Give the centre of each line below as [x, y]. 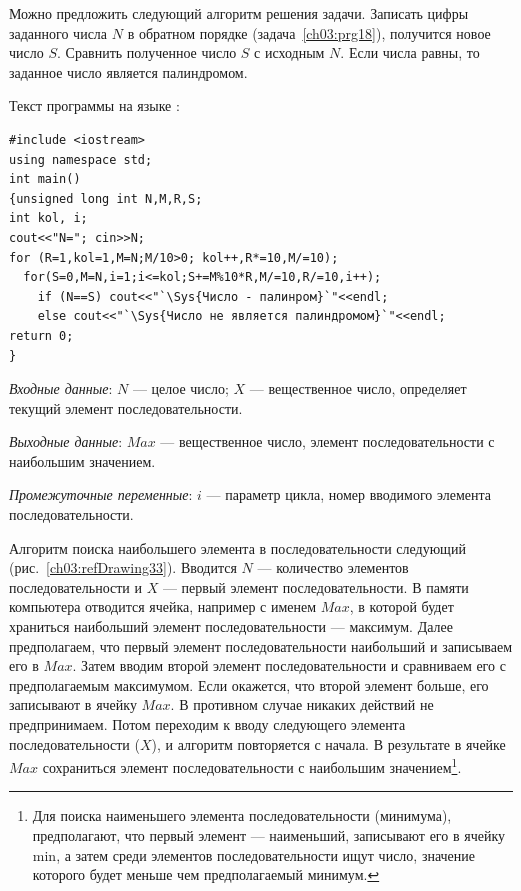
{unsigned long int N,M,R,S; [106, 198]
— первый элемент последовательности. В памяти [315, 586]
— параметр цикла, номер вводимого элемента [348, 494]
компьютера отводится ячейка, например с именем [163, 606]
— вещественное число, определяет [358, 388]
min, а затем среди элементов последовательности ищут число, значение [254, 854]
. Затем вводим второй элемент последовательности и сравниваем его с [289, 665]
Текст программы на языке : [94, 105]
